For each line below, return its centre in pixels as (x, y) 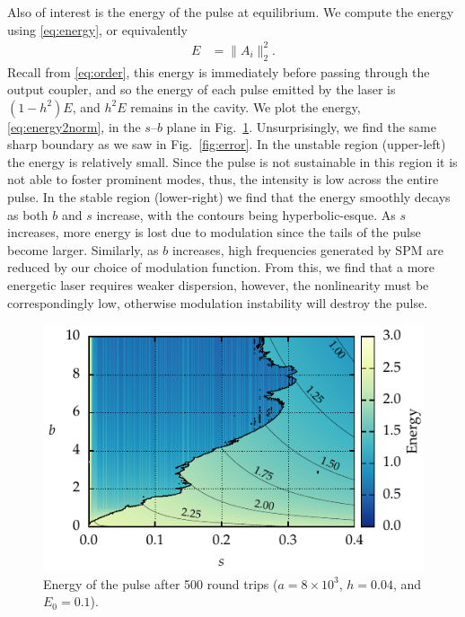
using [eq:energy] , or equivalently (97, 29)
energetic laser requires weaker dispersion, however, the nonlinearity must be (218, 285)
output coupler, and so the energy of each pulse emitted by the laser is (202, 89)
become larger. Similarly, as (83, 249)
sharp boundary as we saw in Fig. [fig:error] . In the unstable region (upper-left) (227, 144)
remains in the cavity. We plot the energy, (246, 106)
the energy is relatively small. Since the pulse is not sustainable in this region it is (232, 161)
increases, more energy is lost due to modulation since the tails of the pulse (214, 232)
